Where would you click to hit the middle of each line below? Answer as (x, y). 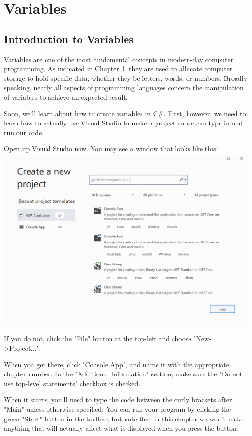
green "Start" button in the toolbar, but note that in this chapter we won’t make (124, 418)
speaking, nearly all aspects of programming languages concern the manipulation (124, 87)
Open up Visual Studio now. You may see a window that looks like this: (111, 148)
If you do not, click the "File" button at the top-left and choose (98, 338)
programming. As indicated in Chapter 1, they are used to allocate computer (118, 69)
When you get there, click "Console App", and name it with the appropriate (117, 364)
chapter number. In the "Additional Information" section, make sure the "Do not (123, 374)
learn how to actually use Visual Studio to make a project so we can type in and (124, 123)
